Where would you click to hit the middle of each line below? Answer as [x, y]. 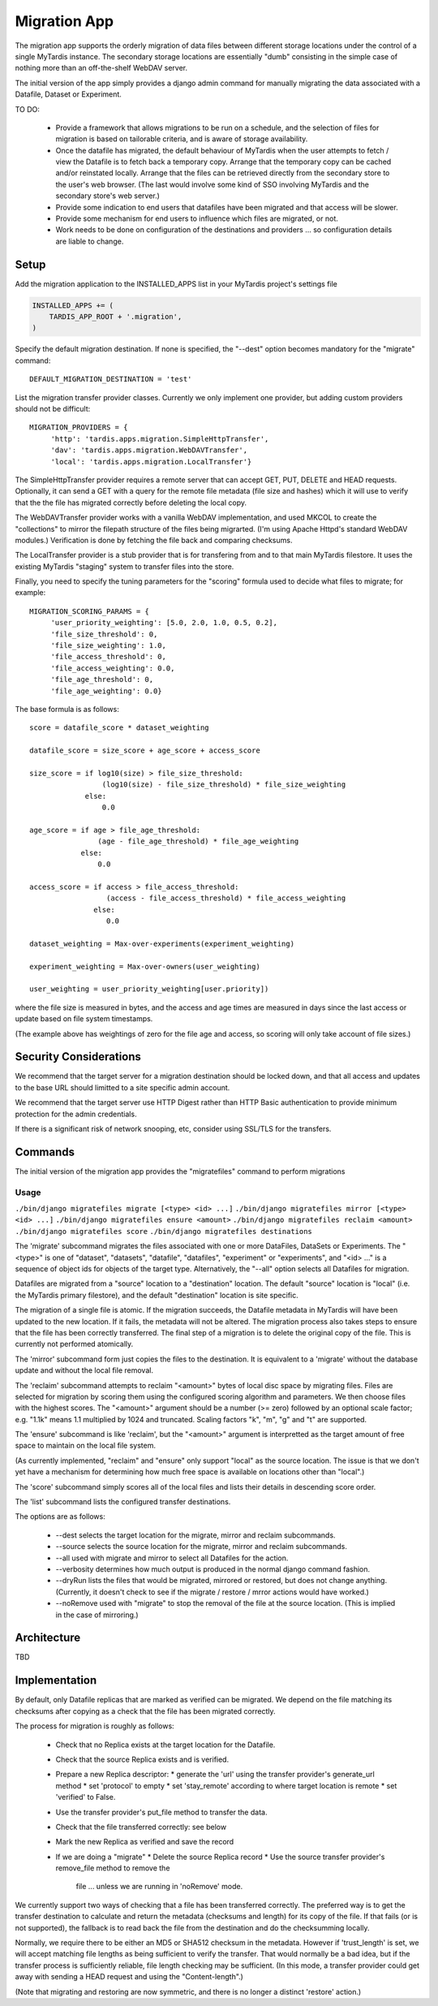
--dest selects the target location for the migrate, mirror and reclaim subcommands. [195, 1535]
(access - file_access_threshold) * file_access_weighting [226, 898]
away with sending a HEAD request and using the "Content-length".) [129, 1977]
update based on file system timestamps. [84, 1019]
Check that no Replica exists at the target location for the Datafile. [165, 1745]
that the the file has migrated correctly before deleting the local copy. [131, 503]
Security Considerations [78, 1057]
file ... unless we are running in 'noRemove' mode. [159, 1887]
